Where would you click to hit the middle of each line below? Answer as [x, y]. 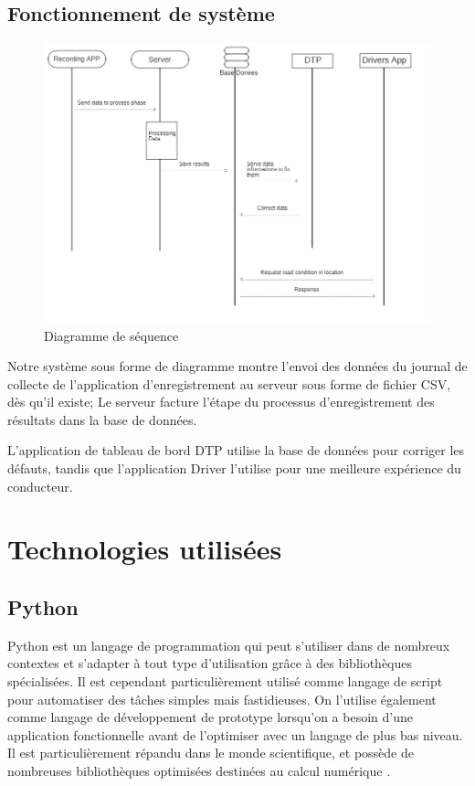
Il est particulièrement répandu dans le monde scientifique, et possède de [211, 753]
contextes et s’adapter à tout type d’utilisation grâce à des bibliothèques [210, 663]
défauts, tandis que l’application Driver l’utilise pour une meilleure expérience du [234, 468]
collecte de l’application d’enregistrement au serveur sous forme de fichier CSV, [229, 383]
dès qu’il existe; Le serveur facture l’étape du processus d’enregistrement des [221, 402]
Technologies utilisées [145, 549]
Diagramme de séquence [111, 335]
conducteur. [40, 486]
